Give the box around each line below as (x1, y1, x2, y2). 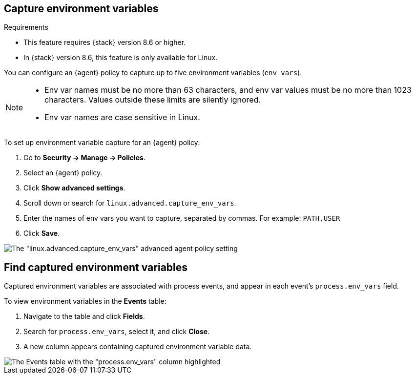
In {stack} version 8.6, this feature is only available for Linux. (23, 53, 218, 62)
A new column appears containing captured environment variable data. (23, 342, 252, 351)
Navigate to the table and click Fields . (23, 312, 145, 321)
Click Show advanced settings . (23, 184, 125, 192)
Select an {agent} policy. (23, 168, 103, 177)
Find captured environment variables (4, 261, 188, 273)
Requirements (4, 23, 48, 32)
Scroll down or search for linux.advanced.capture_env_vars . (23, 199, 236, 208)
